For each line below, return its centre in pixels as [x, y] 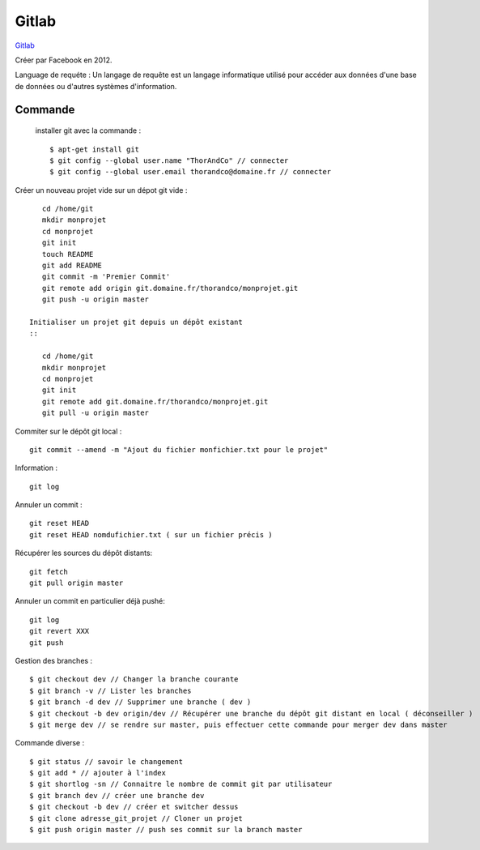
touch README [68, 254]
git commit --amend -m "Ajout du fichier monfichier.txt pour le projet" [179, 449]
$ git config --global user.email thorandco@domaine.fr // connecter [191, 172]
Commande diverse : [50, 743]
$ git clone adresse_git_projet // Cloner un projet [136, 818]
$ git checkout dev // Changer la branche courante [134, 679]
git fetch [49, 572]
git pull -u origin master [96, 413]
